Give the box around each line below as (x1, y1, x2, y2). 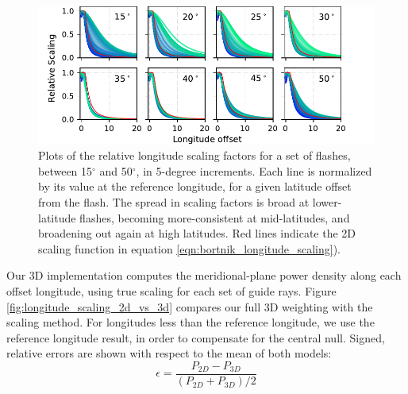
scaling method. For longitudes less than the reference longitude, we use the (6, 314, 375, 330)
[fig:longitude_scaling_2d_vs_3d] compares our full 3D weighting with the (6, 298, 373, 315)
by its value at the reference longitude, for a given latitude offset (38, 178, 352, 195)
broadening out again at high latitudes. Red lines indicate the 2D (38, 225, 356, 241)
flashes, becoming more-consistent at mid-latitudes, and (79, 209, 350, 226)
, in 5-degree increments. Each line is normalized (136, 162, 372, 179)
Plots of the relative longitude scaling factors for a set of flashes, (38, 147, 351, 164)
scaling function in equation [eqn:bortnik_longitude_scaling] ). (38, 240, 341, 257)
